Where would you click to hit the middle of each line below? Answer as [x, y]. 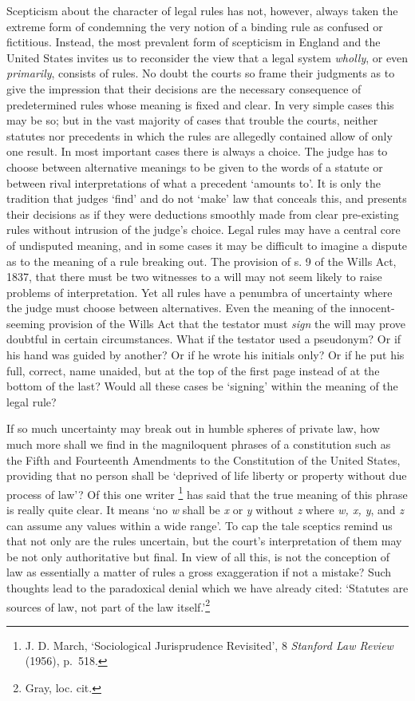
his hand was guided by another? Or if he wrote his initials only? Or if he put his [206, 355]
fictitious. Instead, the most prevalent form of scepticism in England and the [194, 42]
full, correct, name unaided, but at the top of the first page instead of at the [193, 370]
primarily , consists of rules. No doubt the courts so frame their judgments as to [201, 73]
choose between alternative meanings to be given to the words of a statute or [195, 166]
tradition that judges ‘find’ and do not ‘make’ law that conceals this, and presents [207, 198]
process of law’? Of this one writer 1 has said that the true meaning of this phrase [207, 493]
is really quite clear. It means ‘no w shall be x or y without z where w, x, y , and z [206, 510]
